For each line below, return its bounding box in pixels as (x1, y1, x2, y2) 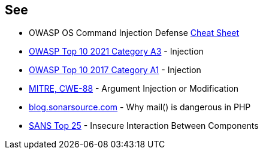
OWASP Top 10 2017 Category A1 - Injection (29, 65, 201, 76)
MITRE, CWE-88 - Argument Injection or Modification (29, 83, 239, 94)
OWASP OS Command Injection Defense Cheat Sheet (29, 28, 240, 38)
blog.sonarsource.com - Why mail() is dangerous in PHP (29, 102, 251, 113)
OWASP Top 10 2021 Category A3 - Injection (29, 46, 204, 57)
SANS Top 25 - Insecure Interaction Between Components (29, 120, 259, 131)
